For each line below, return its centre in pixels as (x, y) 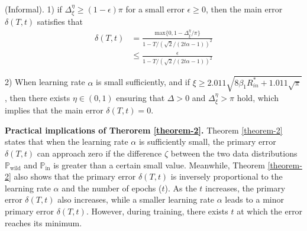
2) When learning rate (45, 82)
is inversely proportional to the (227, 176)
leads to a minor (255, 199)
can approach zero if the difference (99, 153)
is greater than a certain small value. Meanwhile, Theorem (159, 165)
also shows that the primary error (75, 176)
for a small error (155, 9)
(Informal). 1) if (33, 9)
